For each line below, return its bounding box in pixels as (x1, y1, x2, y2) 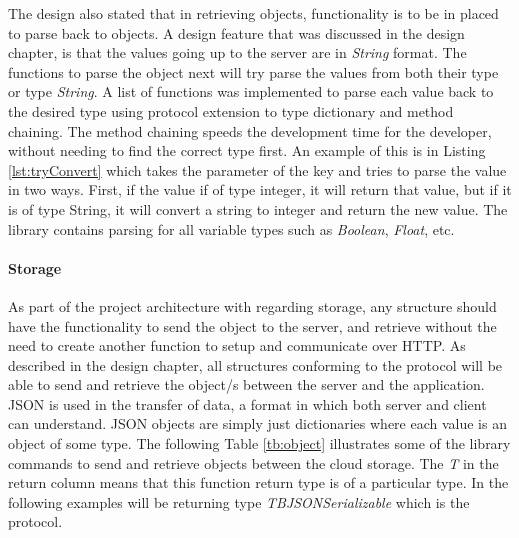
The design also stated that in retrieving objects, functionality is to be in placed (8, 3, 499, 23)
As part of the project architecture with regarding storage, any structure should (8, 295, 497, 316)
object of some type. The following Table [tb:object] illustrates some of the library (8, 433, 511, 454)
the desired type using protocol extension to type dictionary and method (8, 100, 454, 121)
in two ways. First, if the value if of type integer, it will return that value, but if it (8, 179, 512, 200)
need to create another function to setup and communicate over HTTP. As (8, 335, 466, 356)
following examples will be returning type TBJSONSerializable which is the (8, 491, 470, 512)
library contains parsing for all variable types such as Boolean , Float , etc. (8, 218, 455, 239)
